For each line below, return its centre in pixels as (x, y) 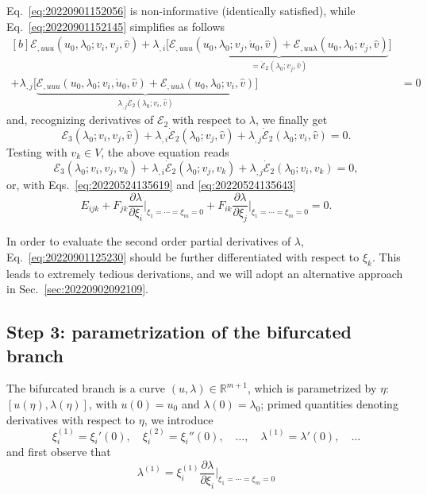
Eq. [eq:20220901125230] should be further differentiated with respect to (183, 256)
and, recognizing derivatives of (80, 120)
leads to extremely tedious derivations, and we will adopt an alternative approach (205, 273)
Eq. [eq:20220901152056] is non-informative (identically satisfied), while (181, 10)
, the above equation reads (165, 151)
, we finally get (292, 120)
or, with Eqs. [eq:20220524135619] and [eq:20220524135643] (151, 184)
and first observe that (59, 452)
